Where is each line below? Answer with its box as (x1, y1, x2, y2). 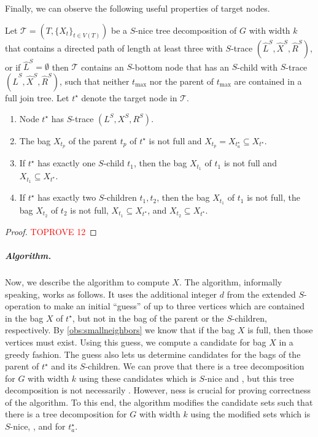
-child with (237, 60, 278, 73)
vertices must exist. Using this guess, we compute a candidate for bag (5, 335, 266, 348)
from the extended (227, 287, 296, 300)
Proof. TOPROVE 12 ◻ (5, 225, 97, 238)
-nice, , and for (10, 420, 66, 433)
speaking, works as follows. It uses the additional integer (5, 287, 217, 300)
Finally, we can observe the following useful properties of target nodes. (5, 2, 270, 14)
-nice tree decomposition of (135, 23, 237, 36)
